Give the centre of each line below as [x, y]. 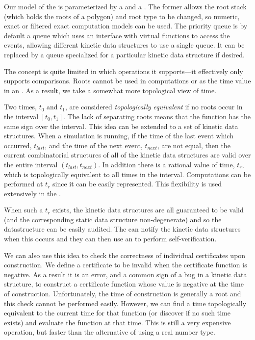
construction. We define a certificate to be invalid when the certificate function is [126, 265]
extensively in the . [32, 193]
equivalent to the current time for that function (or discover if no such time [117, 313]
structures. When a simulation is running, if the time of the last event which [119, 136]
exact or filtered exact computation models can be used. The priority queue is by [126, 26]
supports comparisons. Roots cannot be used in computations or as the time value [127, 81]
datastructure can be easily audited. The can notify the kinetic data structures [122, 229]
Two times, [20, 107]
